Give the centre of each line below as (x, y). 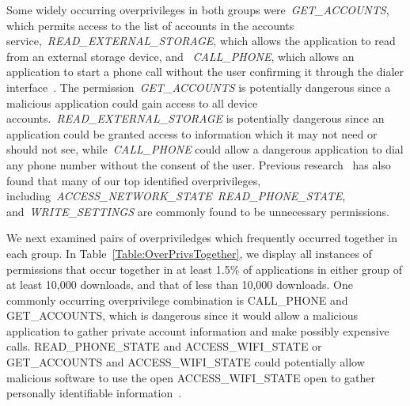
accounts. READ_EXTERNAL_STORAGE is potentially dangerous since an (196, 118)
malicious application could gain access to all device (132, 102)
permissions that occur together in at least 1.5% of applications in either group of (204, 269)
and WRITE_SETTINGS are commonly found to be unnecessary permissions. (198, 211)
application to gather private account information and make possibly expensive (198, 330)
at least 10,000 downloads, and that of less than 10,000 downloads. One (180, 285)
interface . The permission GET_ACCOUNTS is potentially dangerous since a (199, 87)
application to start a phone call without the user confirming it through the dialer (205, 72)
